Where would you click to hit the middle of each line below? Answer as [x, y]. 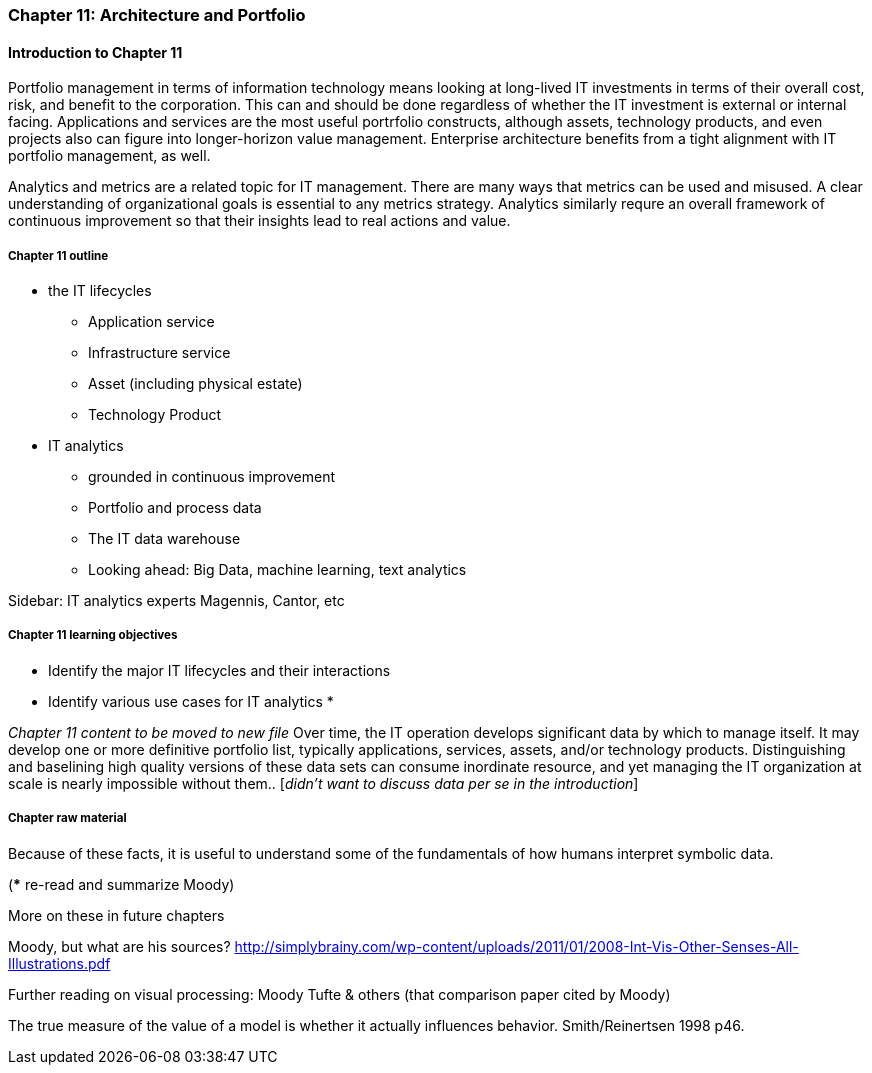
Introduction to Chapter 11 [95, 52]
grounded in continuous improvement [212, 476]
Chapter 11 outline [58, 255]
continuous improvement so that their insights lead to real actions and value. [259, 221]
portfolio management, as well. [109, 156]
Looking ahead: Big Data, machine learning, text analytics [277, 569]
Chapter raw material [67, 818]
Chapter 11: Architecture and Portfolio [157, 15]
